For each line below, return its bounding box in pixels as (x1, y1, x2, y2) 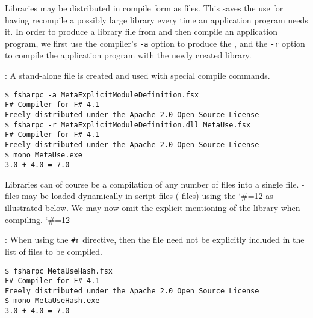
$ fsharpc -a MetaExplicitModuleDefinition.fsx (5, 90, 199, 99)
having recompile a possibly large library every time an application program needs (5, 13, 308, 26)
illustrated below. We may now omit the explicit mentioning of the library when (5, 201, 300, 214)
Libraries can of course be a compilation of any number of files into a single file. (5, 177, 299, 190)
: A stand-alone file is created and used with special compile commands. (5, 69, 270, 82)
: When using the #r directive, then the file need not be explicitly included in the (5, 233, 305, 246)
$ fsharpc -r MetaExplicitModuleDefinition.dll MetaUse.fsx (5, 120, 251, 129)
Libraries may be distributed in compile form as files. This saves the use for (5, 2, 284, 14)
